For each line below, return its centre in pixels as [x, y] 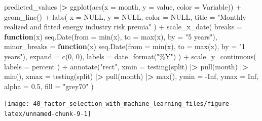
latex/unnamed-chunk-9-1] [48, 114]
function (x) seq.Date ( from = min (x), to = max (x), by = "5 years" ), [111, 36]
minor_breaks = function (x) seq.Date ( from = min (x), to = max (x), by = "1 [125, 46]
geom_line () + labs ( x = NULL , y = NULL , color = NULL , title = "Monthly [125, 16]
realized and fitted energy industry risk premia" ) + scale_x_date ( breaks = [123, 27]
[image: [17, 104]
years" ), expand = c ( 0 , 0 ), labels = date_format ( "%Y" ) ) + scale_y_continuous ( [130, 56]
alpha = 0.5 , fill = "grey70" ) [49, 86]
